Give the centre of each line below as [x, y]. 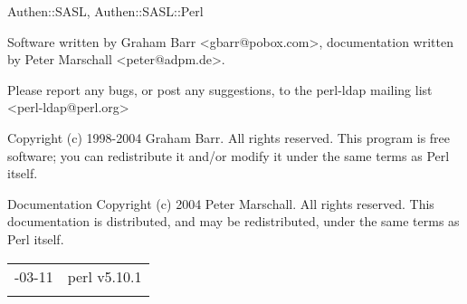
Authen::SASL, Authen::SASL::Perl [105, 11]
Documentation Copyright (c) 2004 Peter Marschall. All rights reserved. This [221, 203]
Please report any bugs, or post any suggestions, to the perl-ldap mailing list [220, 89]
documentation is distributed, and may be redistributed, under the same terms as [233, 221]
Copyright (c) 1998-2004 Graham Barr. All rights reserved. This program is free [229, 137]
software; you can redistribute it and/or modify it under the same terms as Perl [229, 155]
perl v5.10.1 [105, 276]
